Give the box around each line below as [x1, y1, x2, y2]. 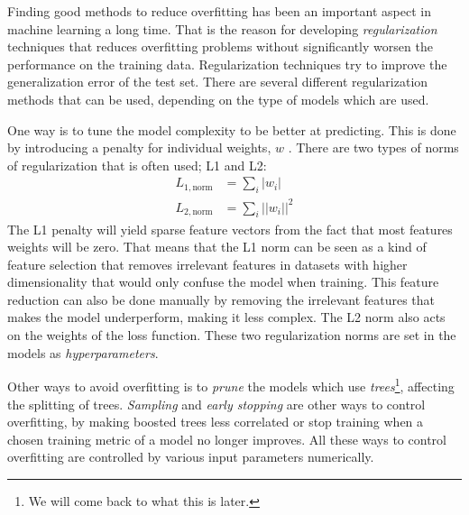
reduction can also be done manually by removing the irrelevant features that [7, 290, 436, 308]
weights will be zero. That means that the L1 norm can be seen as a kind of [7, 237, 427, 256]
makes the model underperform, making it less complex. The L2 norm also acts [7, 308, 446, 326]
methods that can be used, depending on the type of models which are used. [7, 89, 429, 108]
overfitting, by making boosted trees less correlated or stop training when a [7, 412, 424, 431]
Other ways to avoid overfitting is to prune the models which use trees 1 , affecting [7, 374, 455, 395]
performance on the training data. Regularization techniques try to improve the [7, 54, 447, 73]
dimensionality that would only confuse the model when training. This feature [7, 272, 439, 291]
